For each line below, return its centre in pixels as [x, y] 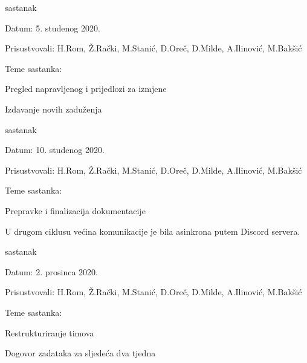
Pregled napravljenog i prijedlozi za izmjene [86, 89]
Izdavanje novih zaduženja [53, 109]
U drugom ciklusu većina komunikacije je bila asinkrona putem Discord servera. [153, 231]
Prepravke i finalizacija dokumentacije [75, 210]
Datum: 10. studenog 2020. [55, 150]
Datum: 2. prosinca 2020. [51, 271]
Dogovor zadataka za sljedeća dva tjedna [80, 353]
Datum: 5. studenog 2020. [53, 28]
